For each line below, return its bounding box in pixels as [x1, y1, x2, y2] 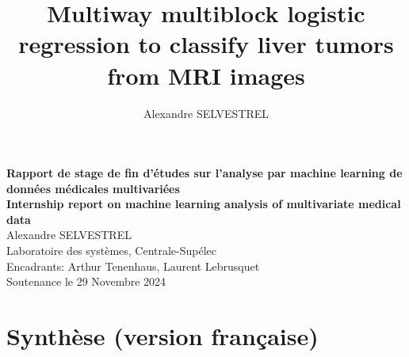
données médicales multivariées [6, 180, 180, 196]
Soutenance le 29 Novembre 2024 [6, 273, 166, 290]
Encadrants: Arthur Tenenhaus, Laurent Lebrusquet [6, 257, 260, 274]
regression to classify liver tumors [18, 28, 394, 60]
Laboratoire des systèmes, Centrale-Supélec [6, 242, 217, 259]
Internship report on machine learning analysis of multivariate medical [6, 196, 401, 212]
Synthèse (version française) [6, 320, 319, 352]
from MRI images [107, 59, 305, 91]
